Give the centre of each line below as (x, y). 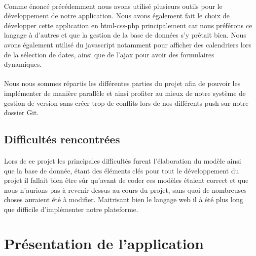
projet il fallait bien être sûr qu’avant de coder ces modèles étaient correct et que (126, 180)
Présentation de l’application (104, 243)
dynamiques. (23, 64)
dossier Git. (21, 112)
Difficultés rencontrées (62, 139)
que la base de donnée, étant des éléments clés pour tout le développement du (122, 170)
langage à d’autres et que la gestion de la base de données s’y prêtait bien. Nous (125, 35)
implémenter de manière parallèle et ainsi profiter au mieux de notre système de (125, 93)
